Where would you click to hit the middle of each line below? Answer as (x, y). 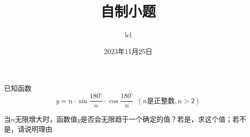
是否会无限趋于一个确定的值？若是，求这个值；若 (160, 119)
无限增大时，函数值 (46, 119)
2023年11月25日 (128, 51)
